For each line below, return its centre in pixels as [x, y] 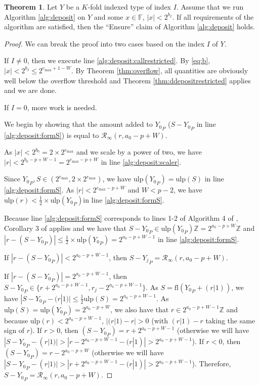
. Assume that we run [210, 7]
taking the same [230, 320]
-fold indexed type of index [129, 7]
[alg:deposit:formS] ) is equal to [52, 135]
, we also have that [140, 309]
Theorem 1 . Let [31, 7]
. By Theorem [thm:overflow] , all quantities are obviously [160, 70]
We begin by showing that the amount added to [78, 124]
